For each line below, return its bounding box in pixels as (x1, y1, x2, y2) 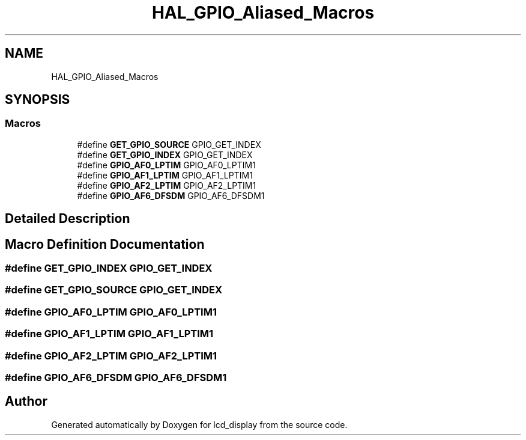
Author (5, 394, 47, 409)
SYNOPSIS (5, 92, 70, 108)
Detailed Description (5, 211, 130, 227)
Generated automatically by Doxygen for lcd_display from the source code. (51, 419, 348, 430)
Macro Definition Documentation (5, 236, 205, 252)
